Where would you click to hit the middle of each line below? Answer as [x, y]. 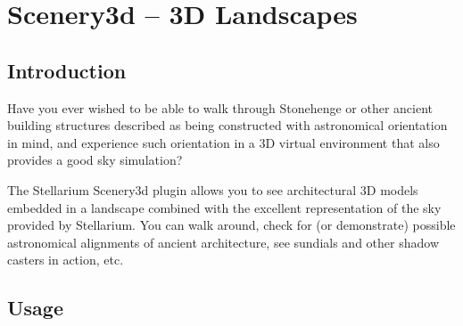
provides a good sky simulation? [95, 160]
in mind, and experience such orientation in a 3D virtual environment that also [223, 142]
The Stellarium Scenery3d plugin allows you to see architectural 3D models [213, 189]
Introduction [67, 70]
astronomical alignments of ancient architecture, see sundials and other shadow [223, 242]
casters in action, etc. [66, 260]
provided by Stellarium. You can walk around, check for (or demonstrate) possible [231, 225]
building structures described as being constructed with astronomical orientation [227, 125]
